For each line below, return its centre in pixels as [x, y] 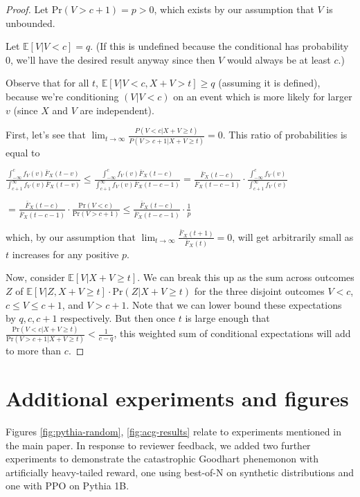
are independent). [117, 110]
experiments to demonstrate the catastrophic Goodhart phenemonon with [162, 459]
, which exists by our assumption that [234, 9]
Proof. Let [27, 9]
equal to [23, 152]
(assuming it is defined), [269, 83]
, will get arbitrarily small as [293, 236]
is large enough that [227, 318]
